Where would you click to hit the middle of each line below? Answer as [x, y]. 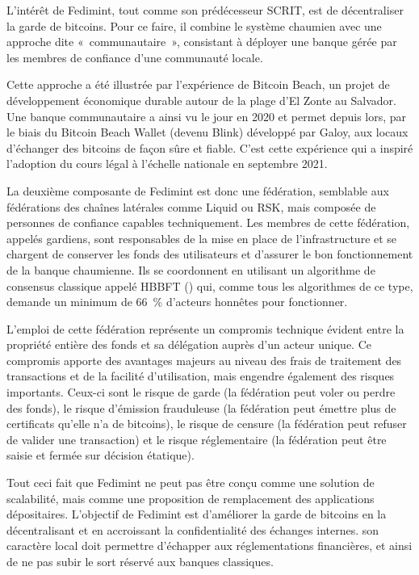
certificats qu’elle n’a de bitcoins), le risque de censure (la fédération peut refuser [207, 424]
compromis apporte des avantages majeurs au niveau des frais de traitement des [204, 360]
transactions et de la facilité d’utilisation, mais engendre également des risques [201, 376]
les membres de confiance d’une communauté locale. [135, 57]
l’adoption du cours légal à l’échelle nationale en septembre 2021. [167, 164]
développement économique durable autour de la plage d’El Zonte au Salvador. [201, 100]
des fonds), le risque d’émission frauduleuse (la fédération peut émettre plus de [201, 407]
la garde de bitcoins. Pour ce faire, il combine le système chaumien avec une [194, 25]
